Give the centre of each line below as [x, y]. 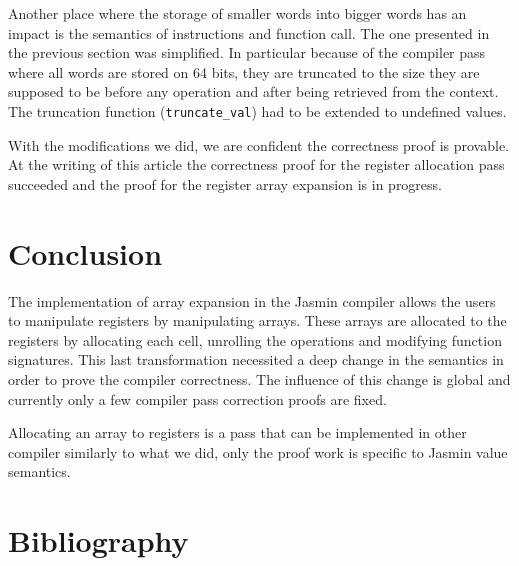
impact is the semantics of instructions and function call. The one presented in [249, 32]
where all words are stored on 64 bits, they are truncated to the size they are [244, 71]
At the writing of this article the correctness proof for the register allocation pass [256, 164]
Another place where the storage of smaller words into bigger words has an [237, 13]
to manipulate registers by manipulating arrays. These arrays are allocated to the [257, 320]
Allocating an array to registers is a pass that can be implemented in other [237, 432]
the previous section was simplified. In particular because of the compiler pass [247, 52]
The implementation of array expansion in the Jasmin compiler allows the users [252, 300]
